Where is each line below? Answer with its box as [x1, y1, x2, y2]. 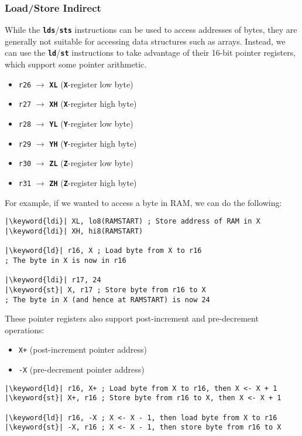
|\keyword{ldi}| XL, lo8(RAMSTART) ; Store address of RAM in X [5, 217, 260, 226]
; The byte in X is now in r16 [5, 256, 126, 265]
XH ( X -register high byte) [49, 97, 137, 110]
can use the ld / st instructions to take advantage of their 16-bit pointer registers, [5, 46, 296, 59]
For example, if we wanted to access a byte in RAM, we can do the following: [5, 196, 282, 208]
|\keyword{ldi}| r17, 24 [5, 276, 101, 285]
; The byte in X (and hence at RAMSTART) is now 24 [5, 295, 210, 304]
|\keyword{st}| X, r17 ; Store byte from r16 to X [5, 285, 206, 294]
